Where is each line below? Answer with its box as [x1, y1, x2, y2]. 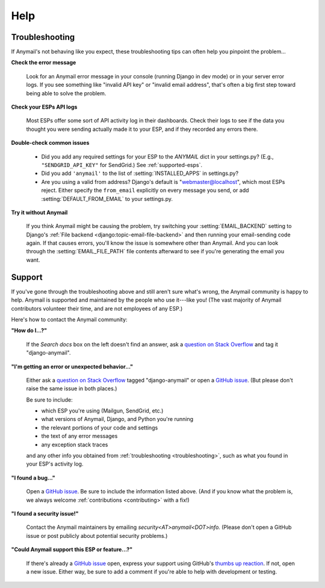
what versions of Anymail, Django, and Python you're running [41, 416, 194, 423]
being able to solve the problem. [26, 89, 107, 96]
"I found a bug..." [11, 474, 55, 481]
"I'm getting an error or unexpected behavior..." [11, 362, 134, 370]
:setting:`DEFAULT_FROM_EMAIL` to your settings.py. [41, 195, 173, 202]
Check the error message [11, 59, 76, 66]
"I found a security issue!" [11, 510, 79, 517]
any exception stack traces [41, 441, 108, 448]
